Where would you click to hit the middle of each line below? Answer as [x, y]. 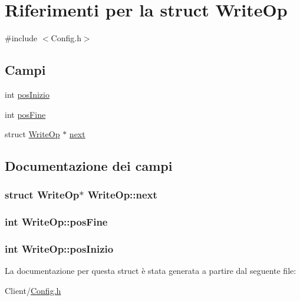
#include [21, 38]
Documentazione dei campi [89, 166]
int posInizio [27, 94]
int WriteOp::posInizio [59, 249]
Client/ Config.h [33, 290]
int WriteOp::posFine [56, 222]
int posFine [25, 114]
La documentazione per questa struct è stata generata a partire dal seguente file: [151, 271]
